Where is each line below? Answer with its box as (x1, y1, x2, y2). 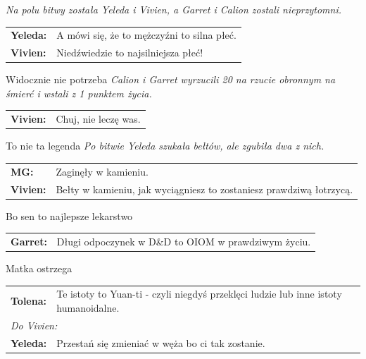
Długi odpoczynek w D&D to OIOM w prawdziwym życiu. (56, 233, 311, 248)
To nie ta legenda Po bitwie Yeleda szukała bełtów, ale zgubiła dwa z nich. (6, 138, 324, 153)
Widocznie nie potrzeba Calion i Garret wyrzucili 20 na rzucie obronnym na (6, 72, 336, 87)
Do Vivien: (11, 317, 58, 332)
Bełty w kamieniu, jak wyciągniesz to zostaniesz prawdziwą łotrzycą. (56, 181, 353, 196)
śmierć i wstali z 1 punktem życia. (6, 85, 152, 100)
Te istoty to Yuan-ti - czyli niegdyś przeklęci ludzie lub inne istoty (56, 286, 342, 301)
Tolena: (11, 293, 46, 308)
